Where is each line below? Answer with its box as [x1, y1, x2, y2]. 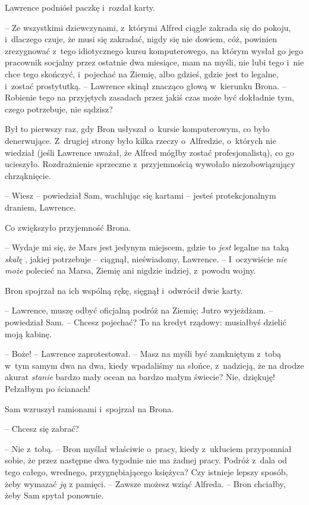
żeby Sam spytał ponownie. [5, 489, 104, 501]
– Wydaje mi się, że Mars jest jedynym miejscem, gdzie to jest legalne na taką [5, 241, 289, 253]
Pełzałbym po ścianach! [5, 382, 90, 395]
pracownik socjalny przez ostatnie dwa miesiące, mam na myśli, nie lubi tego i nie [5, 56, 304, 68]
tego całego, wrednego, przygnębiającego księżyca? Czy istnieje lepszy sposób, [5, 466, 288, 478]
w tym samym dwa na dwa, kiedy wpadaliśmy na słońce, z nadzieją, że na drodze [5, 359, 304, 371]
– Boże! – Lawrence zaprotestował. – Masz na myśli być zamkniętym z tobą [5, 347, 281, 360]
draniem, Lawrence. [5, 200, 76, 213]
